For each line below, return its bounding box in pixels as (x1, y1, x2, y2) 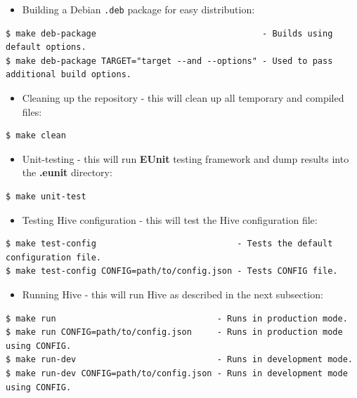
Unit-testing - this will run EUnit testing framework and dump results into (22, 151, 349, 166)
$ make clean (6, 131, 66, 141)
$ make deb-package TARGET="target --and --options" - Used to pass (6, 55, 333, 66)
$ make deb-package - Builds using (6, 28, 333, 39)
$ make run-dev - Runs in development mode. (6, 354, 353, 365)
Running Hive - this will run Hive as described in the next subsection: (22, 286, 323, 301)
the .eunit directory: (22, 165, 112, 180)
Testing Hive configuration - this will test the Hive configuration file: (22, 212, 318, 227)
